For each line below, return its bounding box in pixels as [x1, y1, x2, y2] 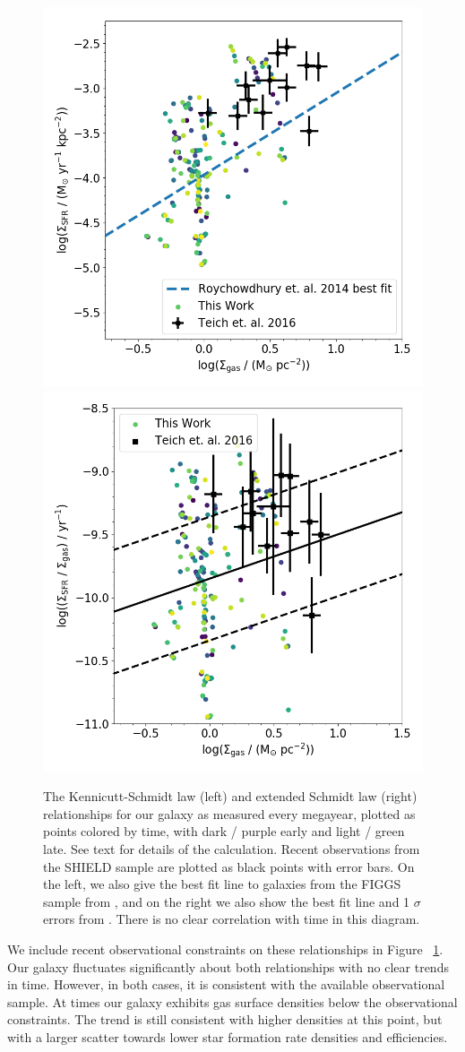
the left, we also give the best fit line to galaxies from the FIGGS [43, 875, 401, 893]
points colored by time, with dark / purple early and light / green [43, 822, 405, 841]
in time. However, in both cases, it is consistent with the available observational [7, 975, 445, 994]
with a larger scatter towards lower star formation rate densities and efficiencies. [7, 1027, 448, 1046]
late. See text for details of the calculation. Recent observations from [43, 839, 420, 858]
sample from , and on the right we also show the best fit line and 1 [43, 892, 410, 910]
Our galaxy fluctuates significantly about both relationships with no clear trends [7, 957, 449, 976]
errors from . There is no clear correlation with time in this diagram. [43, 910, 420, 928]
